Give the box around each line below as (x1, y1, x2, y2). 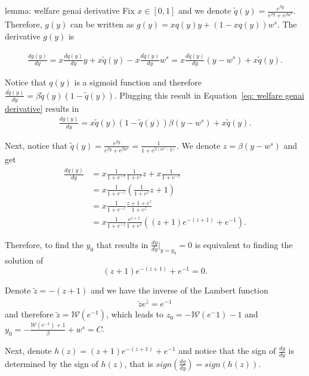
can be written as (70, 18, 134, 30)
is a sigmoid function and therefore (74, 76, 202, 88)
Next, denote (5, 344, 52, 357)
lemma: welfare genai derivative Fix (5, 4, 135, 17)
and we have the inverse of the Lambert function (90, 284, 268, 296)
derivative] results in (5, 102, 79, 114)
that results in (96, 238, 149, 250)
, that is (124, 357, 153, 369)
